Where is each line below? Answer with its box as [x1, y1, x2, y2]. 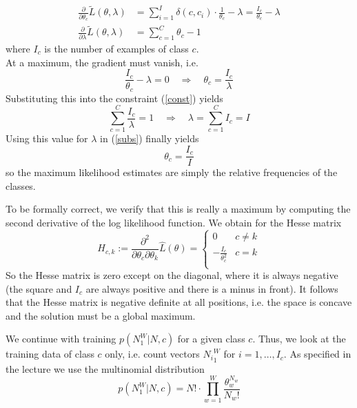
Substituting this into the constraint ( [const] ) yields [6, 90, 223, 105]
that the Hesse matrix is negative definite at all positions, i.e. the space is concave [6, 295, 352, 309]
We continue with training [6, 331, 116, 346]
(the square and [6, 281, 72, 295]
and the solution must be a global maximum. [6, 308, 196, 322]
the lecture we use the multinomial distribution [6, 361, 205, 376]
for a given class [177, 331, 245, 346]
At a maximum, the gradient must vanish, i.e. [6, 55, 198, 69]
